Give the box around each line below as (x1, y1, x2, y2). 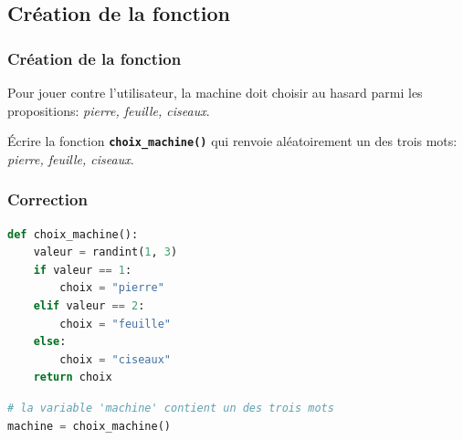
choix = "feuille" (59, 317, 172, 330)
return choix (33, 371, 112, 384)
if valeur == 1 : (33, 263, 132, 277)
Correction (7, 188, 88, 211)
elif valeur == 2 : (33, 299, 145, 313)
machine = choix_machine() (7, 419, 171, 433)
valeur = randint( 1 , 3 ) (33, 246, 178, 259)
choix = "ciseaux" (59, 352, 172, 366)
